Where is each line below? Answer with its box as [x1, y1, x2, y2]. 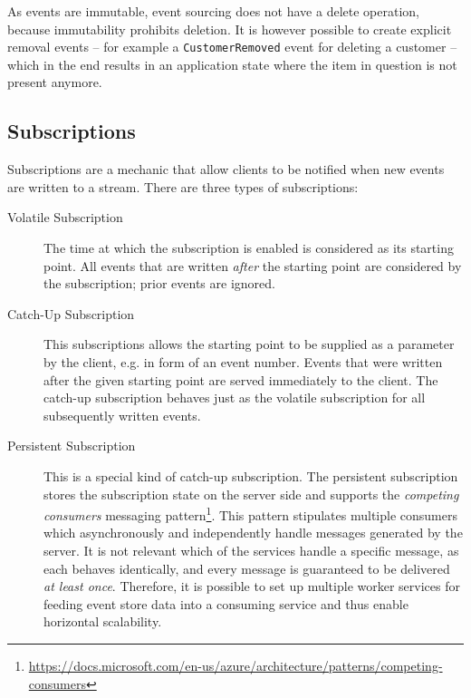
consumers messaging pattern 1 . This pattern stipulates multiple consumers [43, 503, 457, 524]
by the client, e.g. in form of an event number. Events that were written [43, 352, 443, 371]
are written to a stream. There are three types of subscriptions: [7, 177, 359, 196]
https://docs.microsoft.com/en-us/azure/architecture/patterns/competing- [28, 655, 443, 674]
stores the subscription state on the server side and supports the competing [43, 484, 459, 503]
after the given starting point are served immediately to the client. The [43, 370, 438, 389]
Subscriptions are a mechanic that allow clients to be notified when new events [7, 160, 445, 179]
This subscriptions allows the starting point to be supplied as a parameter [43, 334, 455, 354]
